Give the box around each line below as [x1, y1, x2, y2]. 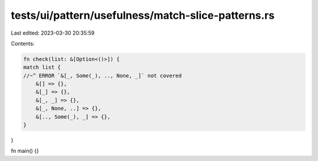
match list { [23, 64, 61, 71]
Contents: [11, 40, 35, 47]
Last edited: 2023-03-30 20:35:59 [11, 29, 95, 36]
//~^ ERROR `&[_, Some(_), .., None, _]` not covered [23, 72, 182, 79]
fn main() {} [11, 147, 39, 155]
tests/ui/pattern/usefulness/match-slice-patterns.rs [11, 9, 275, 22]
